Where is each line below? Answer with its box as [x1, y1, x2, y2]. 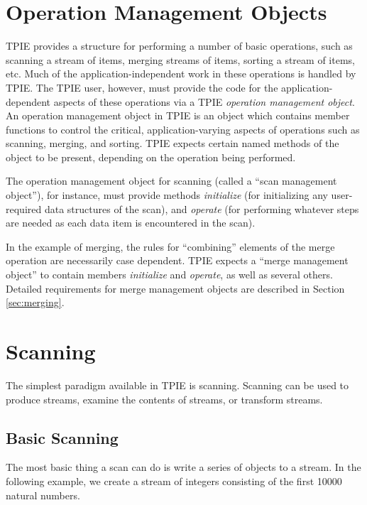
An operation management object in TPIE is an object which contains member [6, 108, 350, 123]
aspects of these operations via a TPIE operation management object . [53, 94, 355, 109]
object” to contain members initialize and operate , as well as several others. [6, 267, 333, 282]
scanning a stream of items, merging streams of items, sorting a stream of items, [6, 52, 355, 67]
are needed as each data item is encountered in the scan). [6, 215, 256, 230]
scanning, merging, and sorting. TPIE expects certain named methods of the [6, 136, 339, 151]
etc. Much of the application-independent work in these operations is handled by [6, 66, 356, 81]
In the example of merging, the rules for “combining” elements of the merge [6, 239, 335, 254]
